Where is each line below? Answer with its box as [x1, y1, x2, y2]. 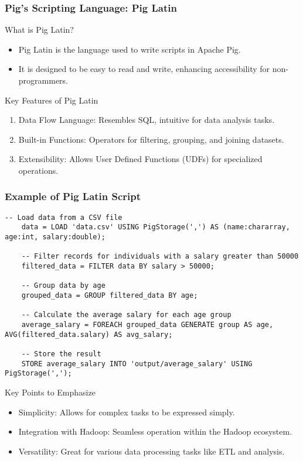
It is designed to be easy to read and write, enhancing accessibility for [18, 63, 270, 75]
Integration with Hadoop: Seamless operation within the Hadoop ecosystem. [18, 425, 292, 438]
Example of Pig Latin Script [5, 189, 141, 204]
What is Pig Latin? [5, 23, 74, 36]
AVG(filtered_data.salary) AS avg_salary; [5, 330, 173, 339]
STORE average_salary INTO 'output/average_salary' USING [21, 359, 253, 368]
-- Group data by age [21, 281, 105, 290]
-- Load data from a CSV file [5, 213, 122, 222]
